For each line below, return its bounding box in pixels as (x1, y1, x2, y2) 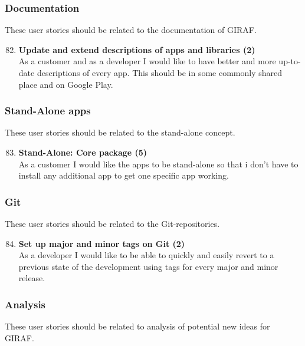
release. (18, 272, 45, 284)
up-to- (278, 55, 301, 67)
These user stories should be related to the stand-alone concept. (5, 126, 235, 139)
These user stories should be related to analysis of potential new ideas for (5, 320, 270, 332)
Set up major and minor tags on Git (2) (18, 237, 185, 249)
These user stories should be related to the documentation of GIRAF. (5, 24, 257, 36)
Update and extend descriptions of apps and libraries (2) (18, 43, 255, 55)
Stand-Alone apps (5, 103, 91, 118)
